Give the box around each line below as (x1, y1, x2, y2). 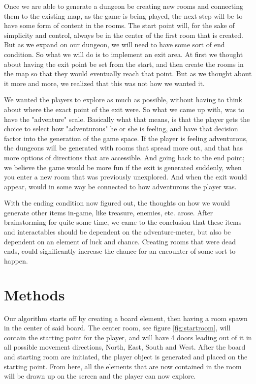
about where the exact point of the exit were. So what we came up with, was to (4, 104, 245, 114)
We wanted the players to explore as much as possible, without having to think (4, 94, 243, 105)
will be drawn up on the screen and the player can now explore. (4, 371, 196, 381)
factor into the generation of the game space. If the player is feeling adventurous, (4, 133, 248, 143)
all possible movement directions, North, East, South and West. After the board (4, 342, 246, 352)
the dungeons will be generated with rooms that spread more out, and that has (4, 143, 243, 153)
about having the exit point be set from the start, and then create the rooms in (4, 59, 244, 69)
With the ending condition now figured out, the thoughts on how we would (4, 198, 230, 208)
